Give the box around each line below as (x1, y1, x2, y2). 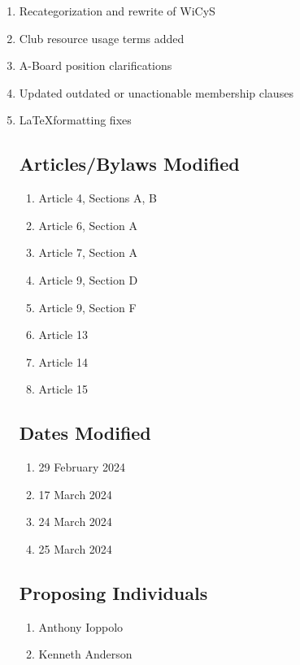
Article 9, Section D (38, 271, 138, 288)
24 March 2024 (38, 513, 112, 530)
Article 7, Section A (38, 244, 137, 261)
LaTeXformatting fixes (19, 111, 132, 128)
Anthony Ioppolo (38, 618, 124, 635)
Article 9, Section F (38, 298, 137, 315)
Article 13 (38, 326, 88, 343)
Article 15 (38, 380, 88, 398)
